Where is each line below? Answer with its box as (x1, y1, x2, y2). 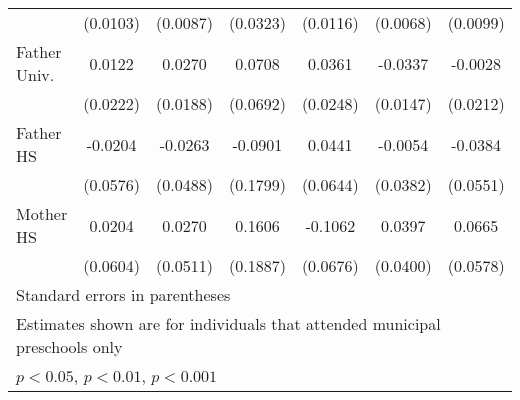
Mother (16, 202, 68, 225)
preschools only (16, 335, 123, 358)
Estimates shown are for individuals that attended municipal (16, 312, 441, 335)
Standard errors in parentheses (16, 283, 231, 306)
